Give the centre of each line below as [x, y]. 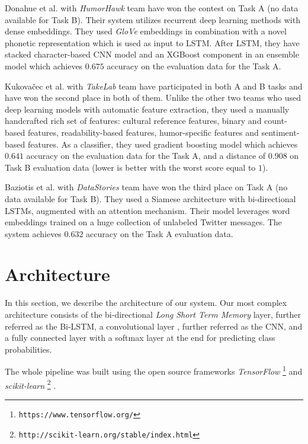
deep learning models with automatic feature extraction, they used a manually [147, 109]
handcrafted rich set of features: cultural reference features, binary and [133, 121]
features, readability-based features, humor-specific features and [143, 132]
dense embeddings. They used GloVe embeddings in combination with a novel [146, 31]
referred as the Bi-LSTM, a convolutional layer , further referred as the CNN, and [154, 326]
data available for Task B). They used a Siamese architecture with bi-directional [150, 198]
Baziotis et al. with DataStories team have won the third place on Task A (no [146, 187]
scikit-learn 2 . [31, 384]
